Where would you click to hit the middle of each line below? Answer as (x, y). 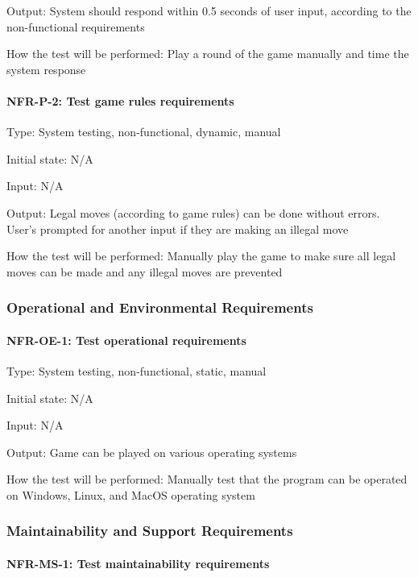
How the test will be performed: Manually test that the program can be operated (207, 479)
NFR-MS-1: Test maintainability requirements (138, 563)
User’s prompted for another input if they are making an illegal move (178, 228)
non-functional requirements (76, 26)
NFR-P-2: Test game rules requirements (120, 100)
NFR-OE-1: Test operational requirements (126, 340)
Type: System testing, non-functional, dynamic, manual (144, 132)
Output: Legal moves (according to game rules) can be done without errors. (193, 212)
